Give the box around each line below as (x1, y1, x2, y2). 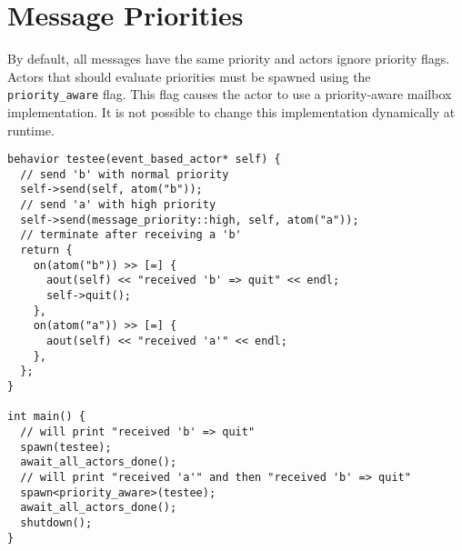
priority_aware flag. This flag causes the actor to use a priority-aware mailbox (7, 85, 452, 104)
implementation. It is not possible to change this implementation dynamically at (7, 102, 456, 121)
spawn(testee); (20, 440, 112, 454)
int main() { (7, 410, 85, 424)
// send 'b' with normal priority (20, 167, 229, 181)
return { (20, 244, 73, 257)
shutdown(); (20, 516, 93, 529)
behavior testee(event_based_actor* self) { (7, 153, 281, 166)
